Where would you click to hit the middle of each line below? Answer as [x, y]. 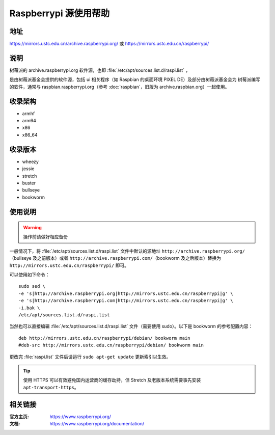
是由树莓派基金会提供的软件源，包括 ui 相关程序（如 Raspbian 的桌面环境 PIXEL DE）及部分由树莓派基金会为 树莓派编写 [135, 79]
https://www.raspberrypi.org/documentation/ [97, 424]
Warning [32, 228]
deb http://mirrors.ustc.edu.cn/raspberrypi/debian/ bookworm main [104, 338]
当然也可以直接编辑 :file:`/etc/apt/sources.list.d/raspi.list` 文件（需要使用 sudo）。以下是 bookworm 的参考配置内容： [131, 327]
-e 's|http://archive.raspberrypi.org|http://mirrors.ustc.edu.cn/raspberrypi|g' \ [126, 293]
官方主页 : [19, 416]
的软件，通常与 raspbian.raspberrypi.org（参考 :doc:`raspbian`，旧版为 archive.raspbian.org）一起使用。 [119, 87]
